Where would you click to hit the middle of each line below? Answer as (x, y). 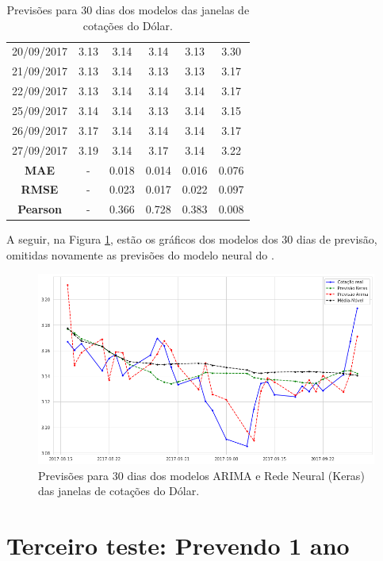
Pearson (40, 209)
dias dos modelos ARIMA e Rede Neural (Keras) (246, 475)
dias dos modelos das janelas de (172, 10)
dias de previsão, (337, 239)
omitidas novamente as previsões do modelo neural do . (140, 254)
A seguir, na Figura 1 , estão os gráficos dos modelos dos (142, 239)
